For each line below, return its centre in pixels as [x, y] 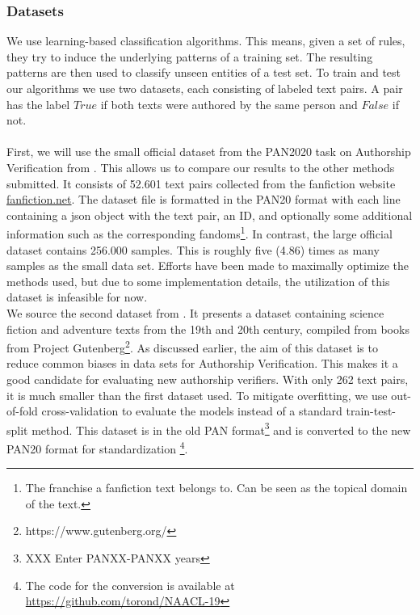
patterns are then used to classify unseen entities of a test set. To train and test [204, 72]
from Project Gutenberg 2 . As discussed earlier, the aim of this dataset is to [192, 346]
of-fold [22, 411]
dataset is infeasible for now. [77, 297]
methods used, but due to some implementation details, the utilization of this [198, 281]
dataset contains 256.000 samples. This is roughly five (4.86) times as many [193, 249]
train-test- [371, 411]
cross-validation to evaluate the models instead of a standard [192, 411]
